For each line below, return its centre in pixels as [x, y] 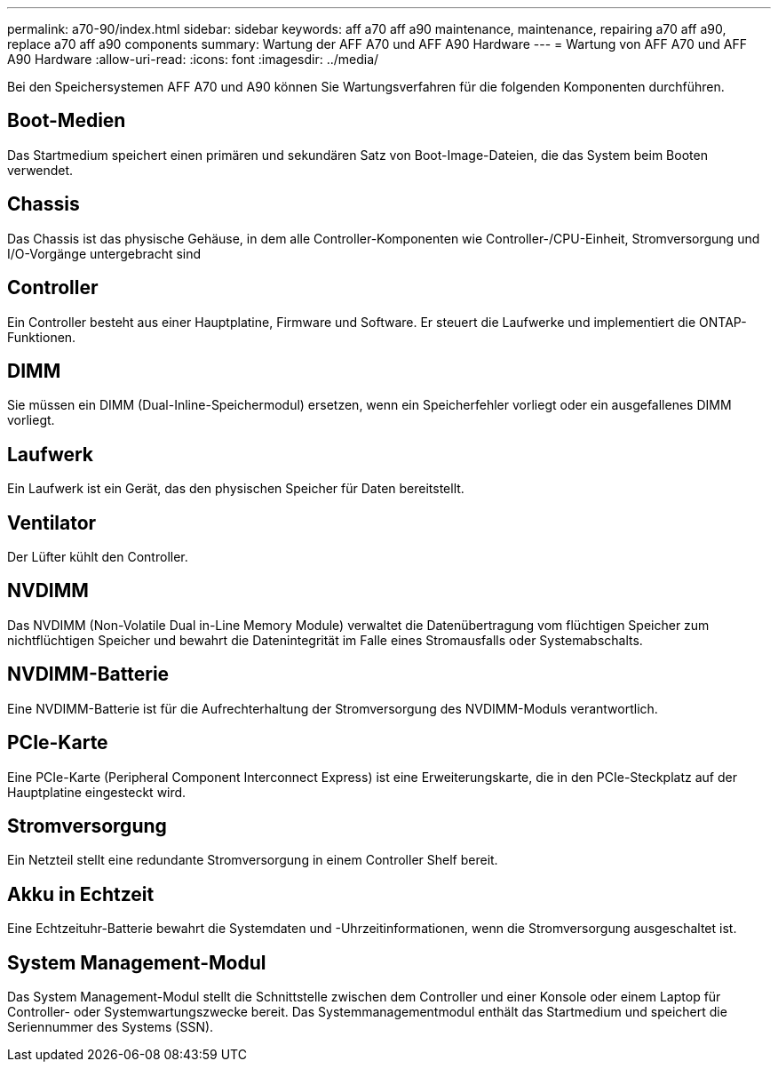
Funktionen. [42, 337]
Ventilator [52, 523]
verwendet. [40, 170]
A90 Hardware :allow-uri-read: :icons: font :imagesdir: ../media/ [193, 59]
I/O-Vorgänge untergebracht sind [104, 253]
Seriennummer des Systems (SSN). [111, 1027]
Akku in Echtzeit [81, 894]
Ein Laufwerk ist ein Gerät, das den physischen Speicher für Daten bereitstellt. [236, 489]
